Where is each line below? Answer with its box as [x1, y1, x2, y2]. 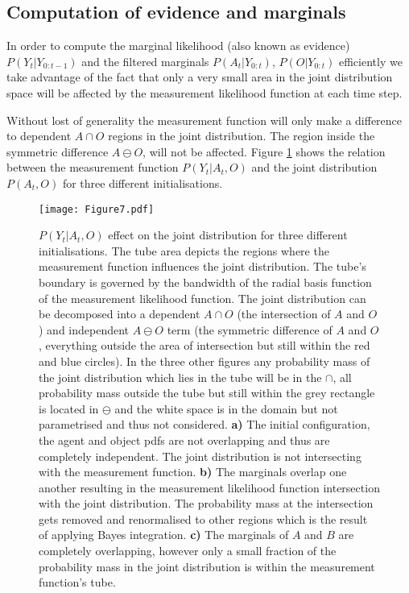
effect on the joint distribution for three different [108, 226, 348, 243]
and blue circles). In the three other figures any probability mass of [39, 352, 370, 369]
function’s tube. [39, 574, 116, 591]
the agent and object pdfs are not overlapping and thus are [39, 431, 330, 448]
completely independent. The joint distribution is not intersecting [39, 447, 361, 464]
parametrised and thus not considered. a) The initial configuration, [39, 416, 370, 433]
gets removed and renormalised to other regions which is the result [39, 510, 368, 527]
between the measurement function [6, 159, 179, 176]
